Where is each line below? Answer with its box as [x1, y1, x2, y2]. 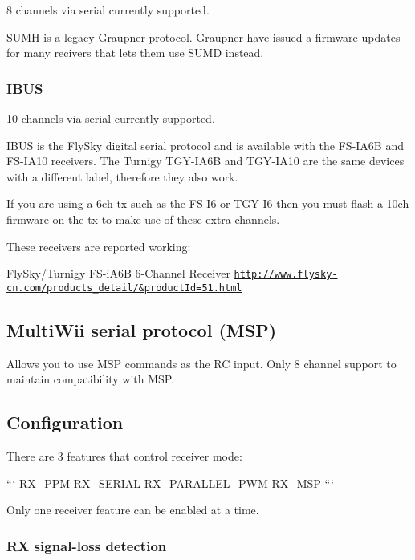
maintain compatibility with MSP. [6, 371, 175, 388]
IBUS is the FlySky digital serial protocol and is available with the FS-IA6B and [6, 136, 404, 153]
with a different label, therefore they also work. [6, 168, 238, 185]
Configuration [6, 410, 124, 435]
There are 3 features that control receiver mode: [6, 448, 242, 465]
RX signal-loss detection [6, 535, 167, 555]
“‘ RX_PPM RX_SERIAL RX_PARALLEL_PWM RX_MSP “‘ [6, 474, 334, 491]
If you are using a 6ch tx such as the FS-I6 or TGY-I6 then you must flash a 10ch [6, 195, 409, 212]
